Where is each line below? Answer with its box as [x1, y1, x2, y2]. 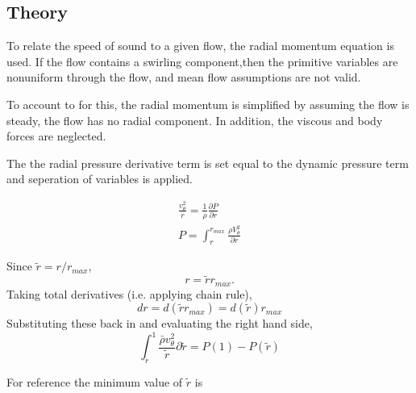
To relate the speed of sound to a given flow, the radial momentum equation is [6, 37, 394, 54]
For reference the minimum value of [6, 374, 183, 391]
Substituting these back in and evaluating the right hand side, [6, 315, 313, 332]
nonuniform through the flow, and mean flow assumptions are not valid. [6, 69, 361, 86]
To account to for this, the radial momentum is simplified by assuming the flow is [6, 95, 410, 112]
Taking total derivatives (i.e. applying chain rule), [6, 285, 252, 302]
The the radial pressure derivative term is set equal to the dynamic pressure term [6, 154, 409, 171]
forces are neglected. [6, 128, 106, 144]
